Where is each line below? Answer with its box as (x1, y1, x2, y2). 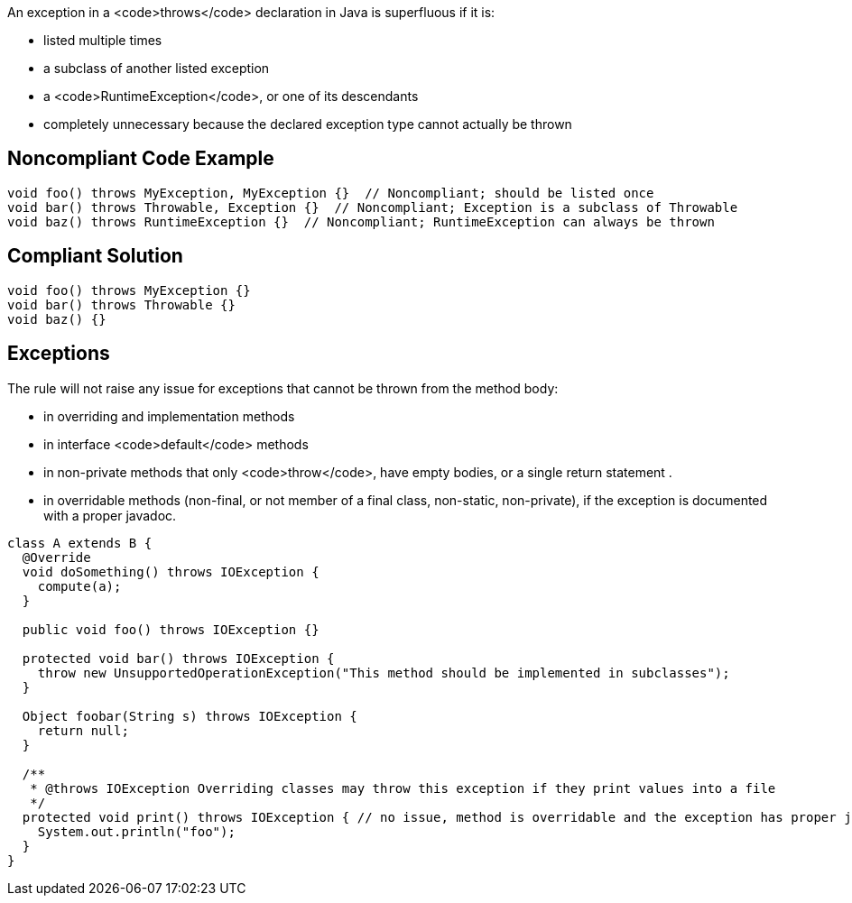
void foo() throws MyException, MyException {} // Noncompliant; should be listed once (7, 185, 654, 200)
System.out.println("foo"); (37, 824, 236, 839)
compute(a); (37, 578, 122, 594)
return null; (37, 723, 129, 738)
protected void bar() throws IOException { (22, 650, 335, 666)
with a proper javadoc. (43, 507, 177, 523)
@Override (22, 549, 91, 565)
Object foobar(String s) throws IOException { (22, 708, 357, 723)
